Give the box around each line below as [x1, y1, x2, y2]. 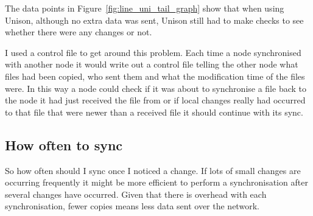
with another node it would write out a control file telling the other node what [5, 58, 298, 71]
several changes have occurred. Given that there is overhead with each [5, 187, 267, 200]
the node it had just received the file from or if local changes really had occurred [5, 94, 306, 106]
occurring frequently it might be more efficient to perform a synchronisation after [5, 176, 308, 189]
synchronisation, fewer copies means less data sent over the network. [5, 200, 259, 212]
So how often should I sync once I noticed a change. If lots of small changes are [5, 164, 301, 176]
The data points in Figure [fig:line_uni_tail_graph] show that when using [5, 2, 284, 14]
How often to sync [5, 135, 123, 154]
